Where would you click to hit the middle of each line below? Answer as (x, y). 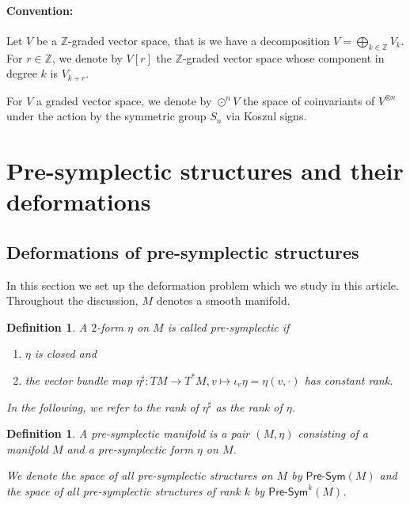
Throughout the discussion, (72, 300)
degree (22, 73)
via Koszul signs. (266, 116)
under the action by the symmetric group (106, 116)
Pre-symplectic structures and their (205, 171)
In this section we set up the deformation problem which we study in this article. (203, 285)
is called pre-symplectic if (228, 327)
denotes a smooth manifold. (223, 300)
